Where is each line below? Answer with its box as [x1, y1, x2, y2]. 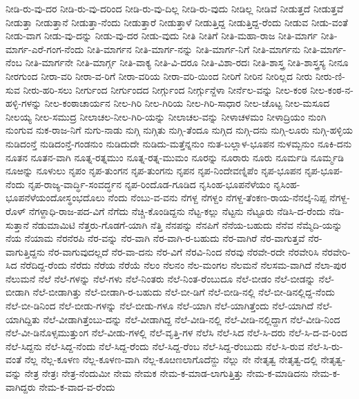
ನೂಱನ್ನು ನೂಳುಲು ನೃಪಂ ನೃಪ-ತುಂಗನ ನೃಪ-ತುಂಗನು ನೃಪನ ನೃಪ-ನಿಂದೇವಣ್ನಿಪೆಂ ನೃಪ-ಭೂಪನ [6, 163, 302, 178]
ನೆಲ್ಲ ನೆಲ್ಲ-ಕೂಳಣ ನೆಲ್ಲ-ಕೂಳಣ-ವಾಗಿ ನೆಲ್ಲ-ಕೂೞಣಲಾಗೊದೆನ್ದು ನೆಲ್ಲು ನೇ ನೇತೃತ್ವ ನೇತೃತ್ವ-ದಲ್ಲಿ [24, 352, 318, 367]
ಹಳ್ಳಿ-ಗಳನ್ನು [6, 96, 42, 110]
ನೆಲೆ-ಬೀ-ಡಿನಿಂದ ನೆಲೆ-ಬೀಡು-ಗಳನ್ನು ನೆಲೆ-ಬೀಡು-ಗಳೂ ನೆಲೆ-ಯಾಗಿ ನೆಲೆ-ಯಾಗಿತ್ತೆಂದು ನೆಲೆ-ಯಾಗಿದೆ [6, 298, 314, 313]
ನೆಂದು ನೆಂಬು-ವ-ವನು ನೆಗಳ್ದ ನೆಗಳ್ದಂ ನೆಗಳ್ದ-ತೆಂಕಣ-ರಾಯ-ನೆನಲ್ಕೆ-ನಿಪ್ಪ [108, 190, 327, 205]
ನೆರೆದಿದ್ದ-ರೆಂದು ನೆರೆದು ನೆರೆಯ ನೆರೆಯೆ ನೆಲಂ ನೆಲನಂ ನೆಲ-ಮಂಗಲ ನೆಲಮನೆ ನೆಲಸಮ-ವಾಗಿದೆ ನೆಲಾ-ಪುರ [20, 258, 347, 272]
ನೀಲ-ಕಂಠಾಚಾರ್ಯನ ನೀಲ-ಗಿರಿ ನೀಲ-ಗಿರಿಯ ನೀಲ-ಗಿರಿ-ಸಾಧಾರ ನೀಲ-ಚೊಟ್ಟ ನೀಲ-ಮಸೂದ [44, 96, 330, 110]
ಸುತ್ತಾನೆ [6, 217, 29, 232]
